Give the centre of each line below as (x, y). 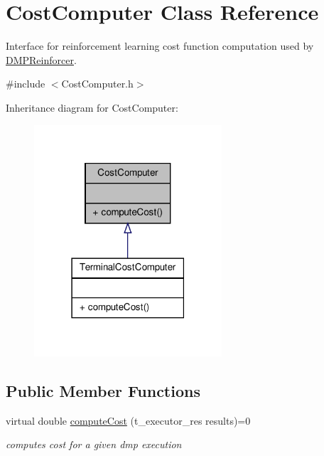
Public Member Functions (103, 390)
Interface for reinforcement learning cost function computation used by (160, 46)
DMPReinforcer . (41, 59)
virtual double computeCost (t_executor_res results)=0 (128, 420)
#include (26, 84)
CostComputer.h (97, 84)
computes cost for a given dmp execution (94, 444)
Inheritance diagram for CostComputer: (92, 107)
